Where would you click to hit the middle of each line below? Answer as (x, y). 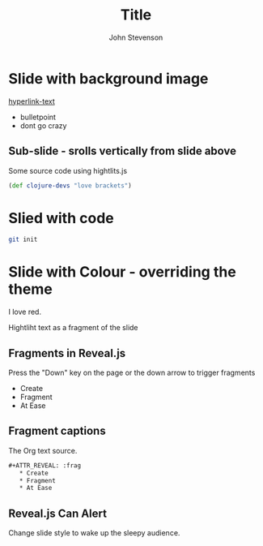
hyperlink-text (32, 101)
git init (23, 240)
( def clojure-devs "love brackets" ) (70, 185)
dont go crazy (43, 125)
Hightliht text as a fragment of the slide (74, 328)
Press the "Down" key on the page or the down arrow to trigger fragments (132, 372)
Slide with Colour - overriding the (122, 272)
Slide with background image (108, 78)
